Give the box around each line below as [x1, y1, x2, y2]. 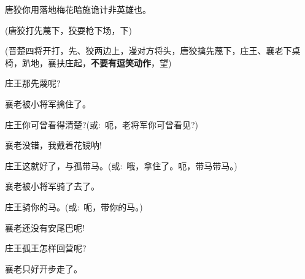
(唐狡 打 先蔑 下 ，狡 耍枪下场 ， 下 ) [5, 23, 132, 36]
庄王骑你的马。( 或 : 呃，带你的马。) [5, 200, 143, 213]
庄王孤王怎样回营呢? [5, 242, 87, 254]
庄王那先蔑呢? [5, 77, 61, 90]
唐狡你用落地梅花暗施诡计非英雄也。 [5, 3, 151, 15]
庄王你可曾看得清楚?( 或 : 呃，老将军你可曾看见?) [5, 118, 199, 131]
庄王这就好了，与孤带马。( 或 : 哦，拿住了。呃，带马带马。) [5, 159, 237, 172]
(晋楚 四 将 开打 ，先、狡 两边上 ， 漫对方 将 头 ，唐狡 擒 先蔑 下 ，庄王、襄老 [5, 44, 284, 57]
